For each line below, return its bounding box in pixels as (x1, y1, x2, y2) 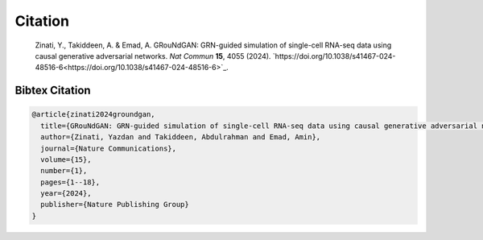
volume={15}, (40, 155, 92, 164)
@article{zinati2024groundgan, (31, 110, 156, 119)
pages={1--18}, (40, 177, 101, 187)
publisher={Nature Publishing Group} (40, 200, 189, 209)
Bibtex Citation (14, 84, 92, 97)
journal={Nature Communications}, (40, 143, 177, 153)
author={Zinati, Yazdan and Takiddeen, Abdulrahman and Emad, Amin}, (40, 133, 321, 142)
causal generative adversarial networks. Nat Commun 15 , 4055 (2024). (35, 51, 271, 60)
